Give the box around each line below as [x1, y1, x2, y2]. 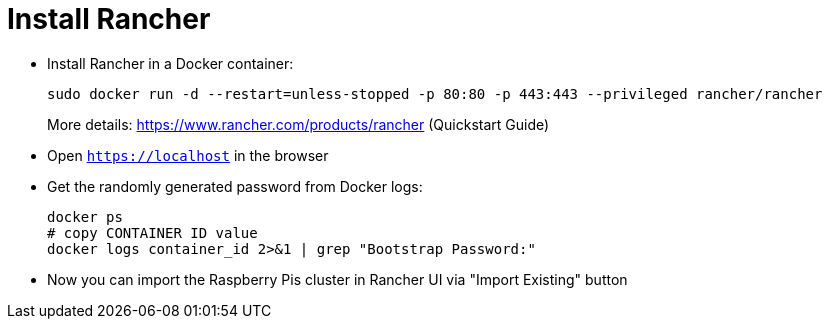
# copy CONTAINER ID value [47, 224, 258, 241]
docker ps [47, 208, 123, 225]
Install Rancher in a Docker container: [47, 54, 294, 72]
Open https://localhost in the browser [47, 146, 329, 164]
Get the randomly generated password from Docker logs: [47, 177, 423, 195]
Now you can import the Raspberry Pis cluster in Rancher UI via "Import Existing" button [47, 270, 628, 288]
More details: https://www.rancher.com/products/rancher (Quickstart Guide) [47, 115, 550, 133]
